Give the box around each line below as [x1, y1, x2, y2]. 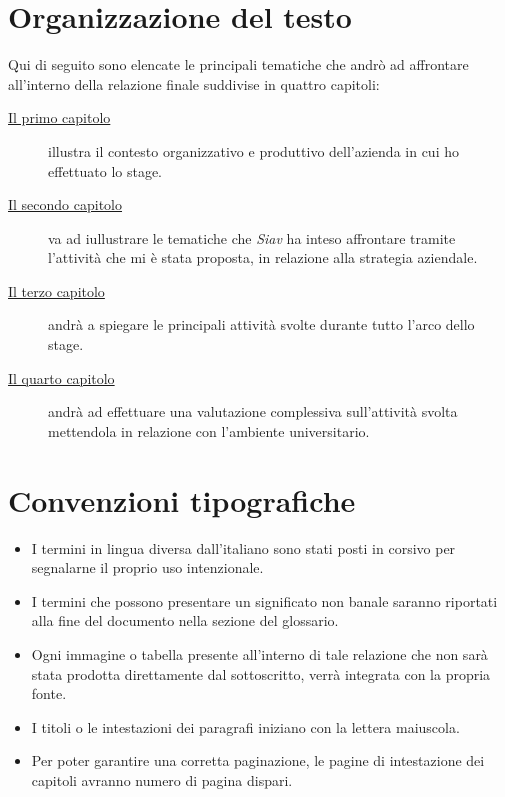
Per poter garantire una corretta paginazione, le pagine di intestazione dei [31, 750, 485, 771]
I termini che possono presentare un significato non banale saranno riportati [31, 590, 498, 611]
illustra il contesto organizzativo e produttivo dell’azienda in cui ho [48, 140, 459, 161]
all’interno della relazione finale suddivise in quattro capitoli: [8, 73, 380, 94]
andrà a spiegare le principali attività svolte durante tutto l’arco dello [48, 314, 475, 335]
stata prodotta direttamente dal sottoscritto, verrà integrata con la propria [31, 663, 491, 684]
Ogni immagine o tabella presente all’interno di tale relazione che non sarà [31, 643, 488, 664]
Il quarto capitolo [8, 367, 115, 388]
